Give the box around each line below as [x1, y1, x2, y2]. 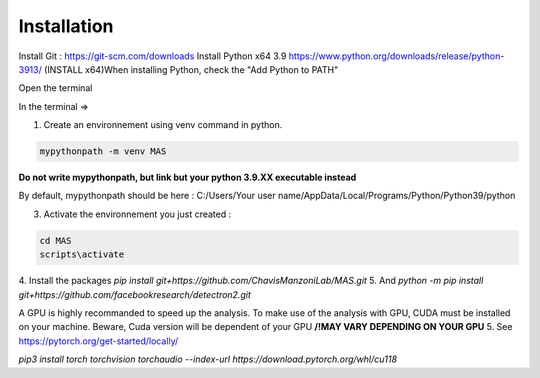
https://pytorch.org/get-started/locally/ [18, 335, 179, 347]
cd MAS [39, 235, 72, 246]
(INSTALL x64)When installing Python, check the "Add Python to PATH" [43, 63, 339, 75]
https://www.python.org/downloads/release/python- [288, 50, 505, 62]
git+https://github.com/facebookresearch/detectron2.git [18, 288, 252, 300]
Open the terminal [18, 82, 93, 94]
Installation [18, 15, 114, 37]
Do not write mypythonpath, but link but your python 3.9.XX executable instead [18, 171, 357, 184]
